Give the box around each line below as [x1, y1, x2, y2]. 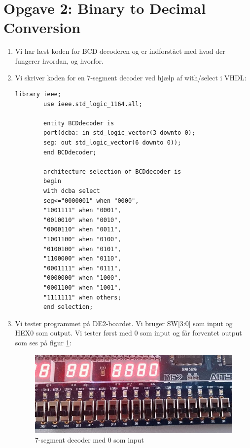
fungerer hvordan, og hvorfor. [15, 55, 104, 66]
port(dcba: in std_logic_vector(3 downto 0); [43, 129, 195, 137]
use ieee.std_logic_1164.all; [43, 100, 143, 108]
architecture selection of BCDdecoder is [43, 168, 181, 175]
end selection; [43, 303, 93, 311]
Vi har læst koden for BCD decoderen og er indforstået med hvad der [15, 46, 225, 56]
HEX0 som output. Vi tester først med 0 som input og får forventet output [15, 328, 242, 338]
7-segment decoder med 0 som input [35, 435, 144, 445]
